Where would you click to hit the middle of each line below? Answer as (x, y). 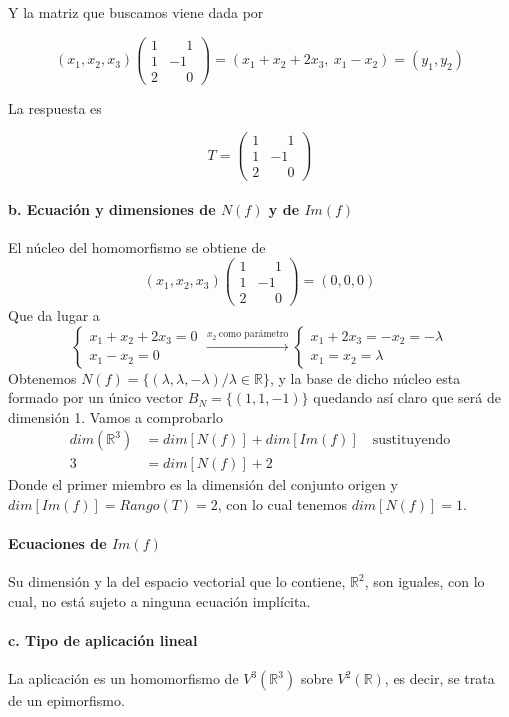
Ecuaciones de (57, 543)
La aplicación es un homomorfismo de (123, 678)
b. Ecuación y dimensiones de (112, 209)
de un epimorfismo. (66, 700)
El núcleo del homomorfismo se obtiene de (137, 247)
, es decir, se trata (439, 678)
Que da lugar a (54, 315)
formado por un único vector (96, 397)
